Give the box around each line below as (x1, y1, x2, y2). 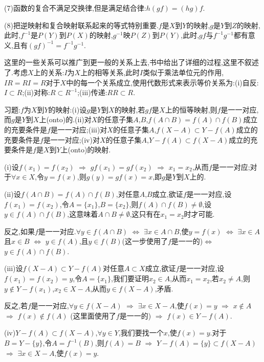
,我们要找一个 (118, 327, 164, 338)
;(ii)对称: (22, 87, 50, 98)
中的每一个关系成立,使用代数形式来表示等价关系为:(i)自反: (66, 77, 259, 87)
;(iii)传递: (77, 87, 107, 98)
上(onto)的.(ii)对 (39, 114, 92, 125)
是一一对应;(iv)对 (43, 134, 100, 145)
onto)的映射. (71, 144, 111, 155)
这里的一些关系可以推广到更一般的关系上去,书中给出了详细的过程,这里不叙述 (4, 57, 259, 67)
